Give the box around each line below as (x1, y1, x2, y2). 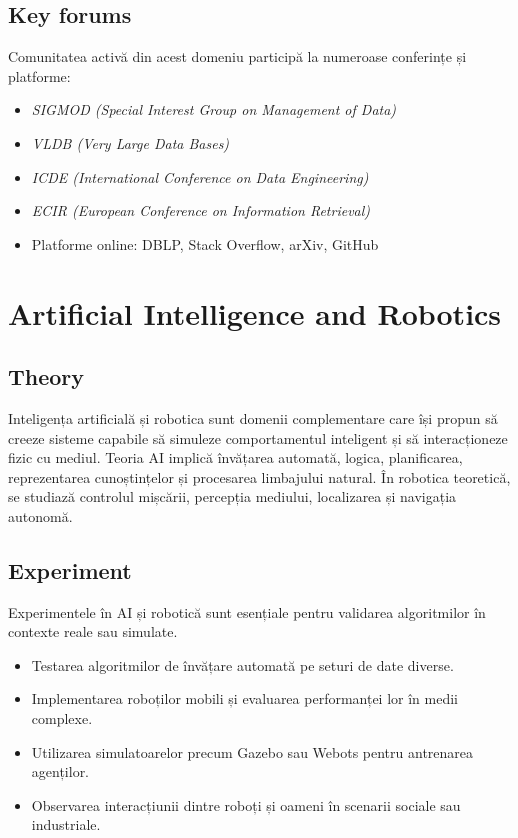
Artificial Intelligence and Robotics (8, 292, 502, 333)
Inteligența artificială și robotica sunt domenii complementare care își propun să (8, 407, 498, 428)
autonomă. (8, 505, 73, 526)
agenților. (31, 761, 90, 782)
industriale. (31, 814, 101, 835)
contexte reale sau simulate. (8, 621, 178, 642)
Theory (8, 361, 85, 392)
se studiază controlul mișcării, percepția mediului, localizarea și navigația (8, 486, 457, 507)
